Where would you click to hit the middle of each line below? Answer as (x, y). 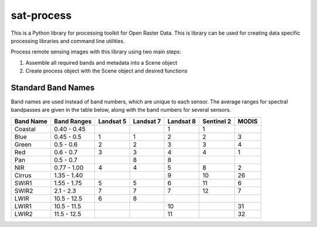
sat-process (41, 15)
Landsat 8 (182, 121)
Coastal (25, 129)
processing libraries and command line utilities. (68, 41)
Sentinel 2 (217, 121)
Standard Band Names (53, 87)
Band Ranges (73, 121)
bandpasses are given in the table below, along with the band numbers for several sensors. (121, 110)
